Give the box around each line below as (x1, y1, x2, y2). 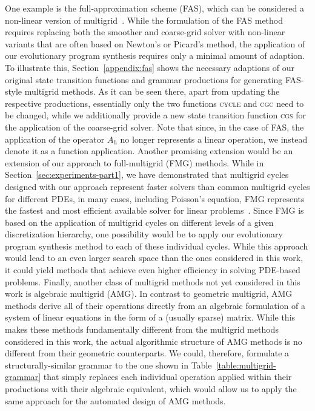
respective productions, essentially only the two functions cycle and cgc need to (5, 97, 304, 109)
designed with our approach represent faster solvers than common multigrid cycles (5, 180, 310, 192)
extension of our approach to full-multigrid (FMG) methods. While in (5, 156, 264, 169)
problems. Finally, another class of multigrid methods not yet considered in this (5, 275, 300, 288)
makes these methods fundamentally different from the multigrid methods (5, 323, 279, 336)
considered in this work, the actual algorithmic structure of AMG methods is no (5, 335, 302, 347)
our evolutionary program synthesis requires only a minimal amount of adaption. (5, 49, 305, 62)
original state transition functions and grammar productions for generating (5, 73, 283, 86)
